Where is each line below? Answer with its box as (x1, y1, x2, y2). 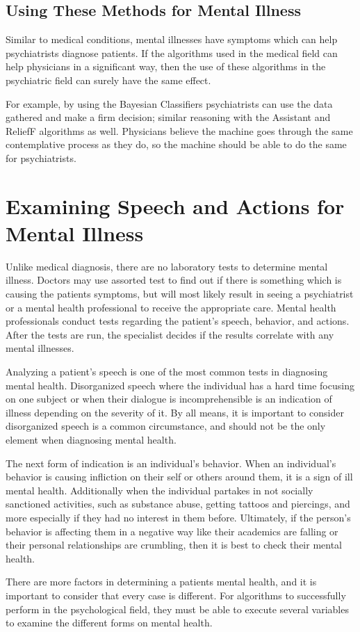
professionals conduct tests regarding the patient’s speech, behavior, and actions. (6, 314, 350, 328)
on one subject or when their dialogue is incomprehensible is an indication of (6, 391, 332, 406)
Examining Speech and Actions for (6, 191, 345, 220)
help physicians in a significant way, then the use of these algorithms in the (6, 59, 326, 74)
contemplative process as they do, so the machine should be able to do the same (6, 137, 347, 152)
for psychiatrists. (6, 150, 76, 165)
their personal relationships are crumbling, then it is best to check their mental (6, 537, 343, 552)
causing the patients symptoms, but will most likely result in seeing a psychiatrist (6, 286, 354, 301)
